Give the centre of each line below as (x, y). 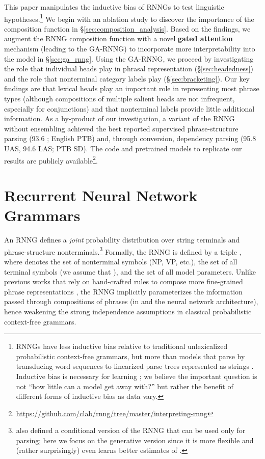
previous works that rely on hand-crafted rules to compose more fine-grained (124, 281)
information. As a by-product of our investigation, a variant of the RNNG (120, 118)
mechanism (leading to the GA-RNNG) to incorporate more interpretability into (130, 49)
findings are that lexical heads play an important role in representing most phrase (132, 88)
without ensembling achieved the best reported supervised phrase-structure (121, 128)
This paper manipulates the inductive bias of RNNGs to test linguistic (114, 7)
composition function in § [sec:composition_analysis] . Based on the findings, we (127, 28)
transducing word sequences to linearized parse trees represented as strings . (135, 366)
